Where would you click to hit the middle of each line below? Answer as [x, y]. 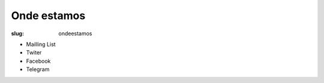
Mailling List [41, 44]
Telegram [38, 69]
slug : [17, 33]
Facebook [38, 61]
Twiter [34, 53]
